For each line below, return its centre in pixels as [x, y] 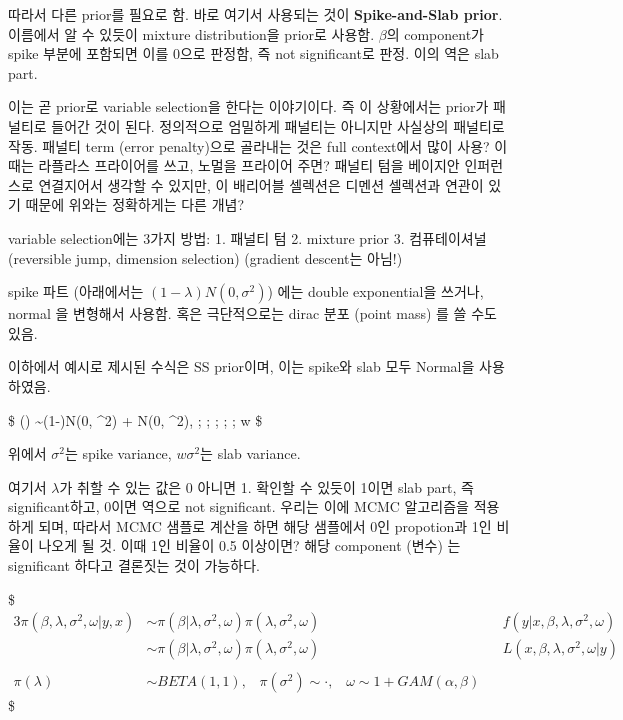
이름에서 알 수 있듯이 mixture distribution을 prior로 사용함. [191, 33]
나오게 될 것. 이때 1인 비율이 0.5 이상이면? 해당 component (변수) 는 [249, 545]
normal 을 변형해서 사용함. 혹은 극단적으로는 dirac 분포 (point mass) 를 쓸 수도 [252, 313]
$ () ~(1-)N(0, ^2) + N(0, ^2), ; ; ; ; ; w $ [135, 419]
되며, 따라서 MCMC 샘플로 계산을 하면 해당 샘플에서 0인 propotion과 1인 [265, 525]
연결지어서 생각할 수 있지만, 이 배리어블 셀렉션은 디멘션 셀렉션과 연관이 [261, 184]
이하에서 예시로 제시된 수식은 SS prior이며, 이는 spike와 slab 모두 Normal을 [241, 366]
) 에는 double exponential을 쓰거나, [375, 291]
